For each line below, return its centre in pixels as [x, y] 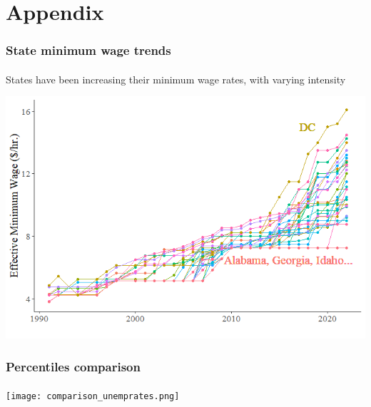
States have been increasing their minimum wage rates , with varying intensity [176, 79]
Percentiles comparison [73, 366]
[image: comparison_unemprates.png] [93, 397]
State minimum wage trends [88, 50]
